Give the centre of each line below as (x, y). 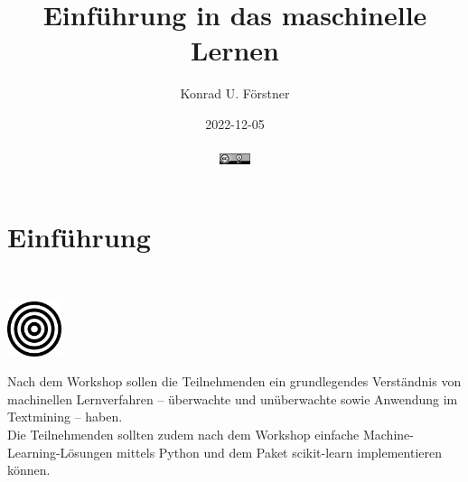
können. (29, 470)
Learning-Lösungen (60, 452)
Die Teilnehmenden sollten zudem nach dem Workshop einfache (183, 435)
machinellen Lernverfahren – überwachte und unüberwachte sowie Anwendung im (233, 399)
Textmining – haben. (65, 417)
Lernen (235, 50)
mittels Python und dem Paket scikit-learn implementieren (280, 452)
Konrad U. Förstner (235, 93)
